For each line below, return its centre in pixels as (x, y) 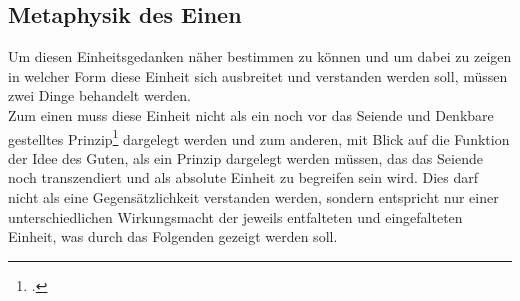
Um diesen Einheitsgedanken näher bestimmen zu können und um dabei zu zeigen (260, 56)
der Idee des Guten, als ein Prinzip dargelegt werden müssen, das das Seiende (245, 157)
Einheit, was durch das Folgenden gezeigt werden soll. (173, 236)
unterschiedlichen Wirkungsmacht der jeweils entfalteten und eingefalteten (235, 216)
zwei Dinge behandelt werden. (100, 95)
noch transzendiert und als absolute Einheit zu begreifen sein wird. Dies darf (243, 177)
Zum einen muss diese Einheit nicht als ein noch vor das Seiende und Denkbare (251, 114)
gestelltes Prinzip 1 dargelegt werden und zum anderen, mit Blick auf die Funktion (259, 137)
